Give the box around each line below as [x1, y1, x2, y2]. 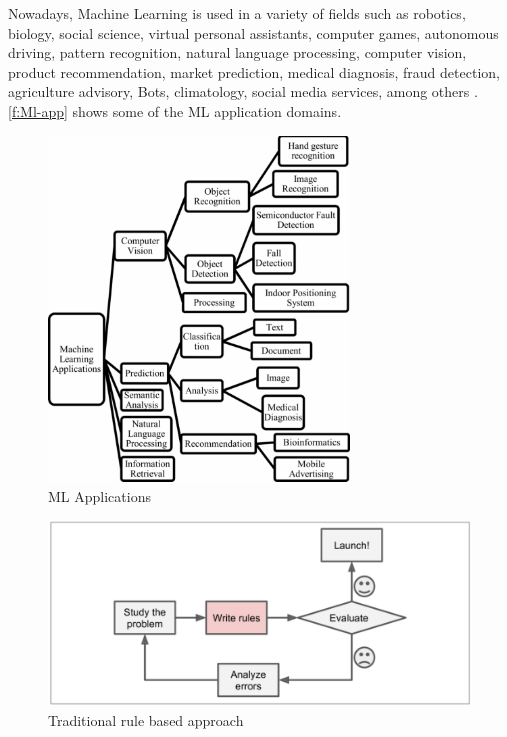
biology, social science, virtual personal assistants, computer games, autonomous [8, 22, 499, 43]
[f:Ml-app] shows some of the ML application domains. [8, 100, 342, 121]
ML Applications [48, 485, 151, 506]
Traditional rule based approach [48, 709, 244, 730]
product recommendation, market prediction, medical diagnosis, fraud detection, [8, 61, 500, 82]
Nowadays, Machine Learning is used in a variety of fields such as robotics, [8, 3, 466, 23]
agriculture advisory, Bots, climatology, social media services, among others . [8, 81, 478, 102]
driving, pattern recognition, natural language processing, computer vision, [8, 42, 467, 63]
